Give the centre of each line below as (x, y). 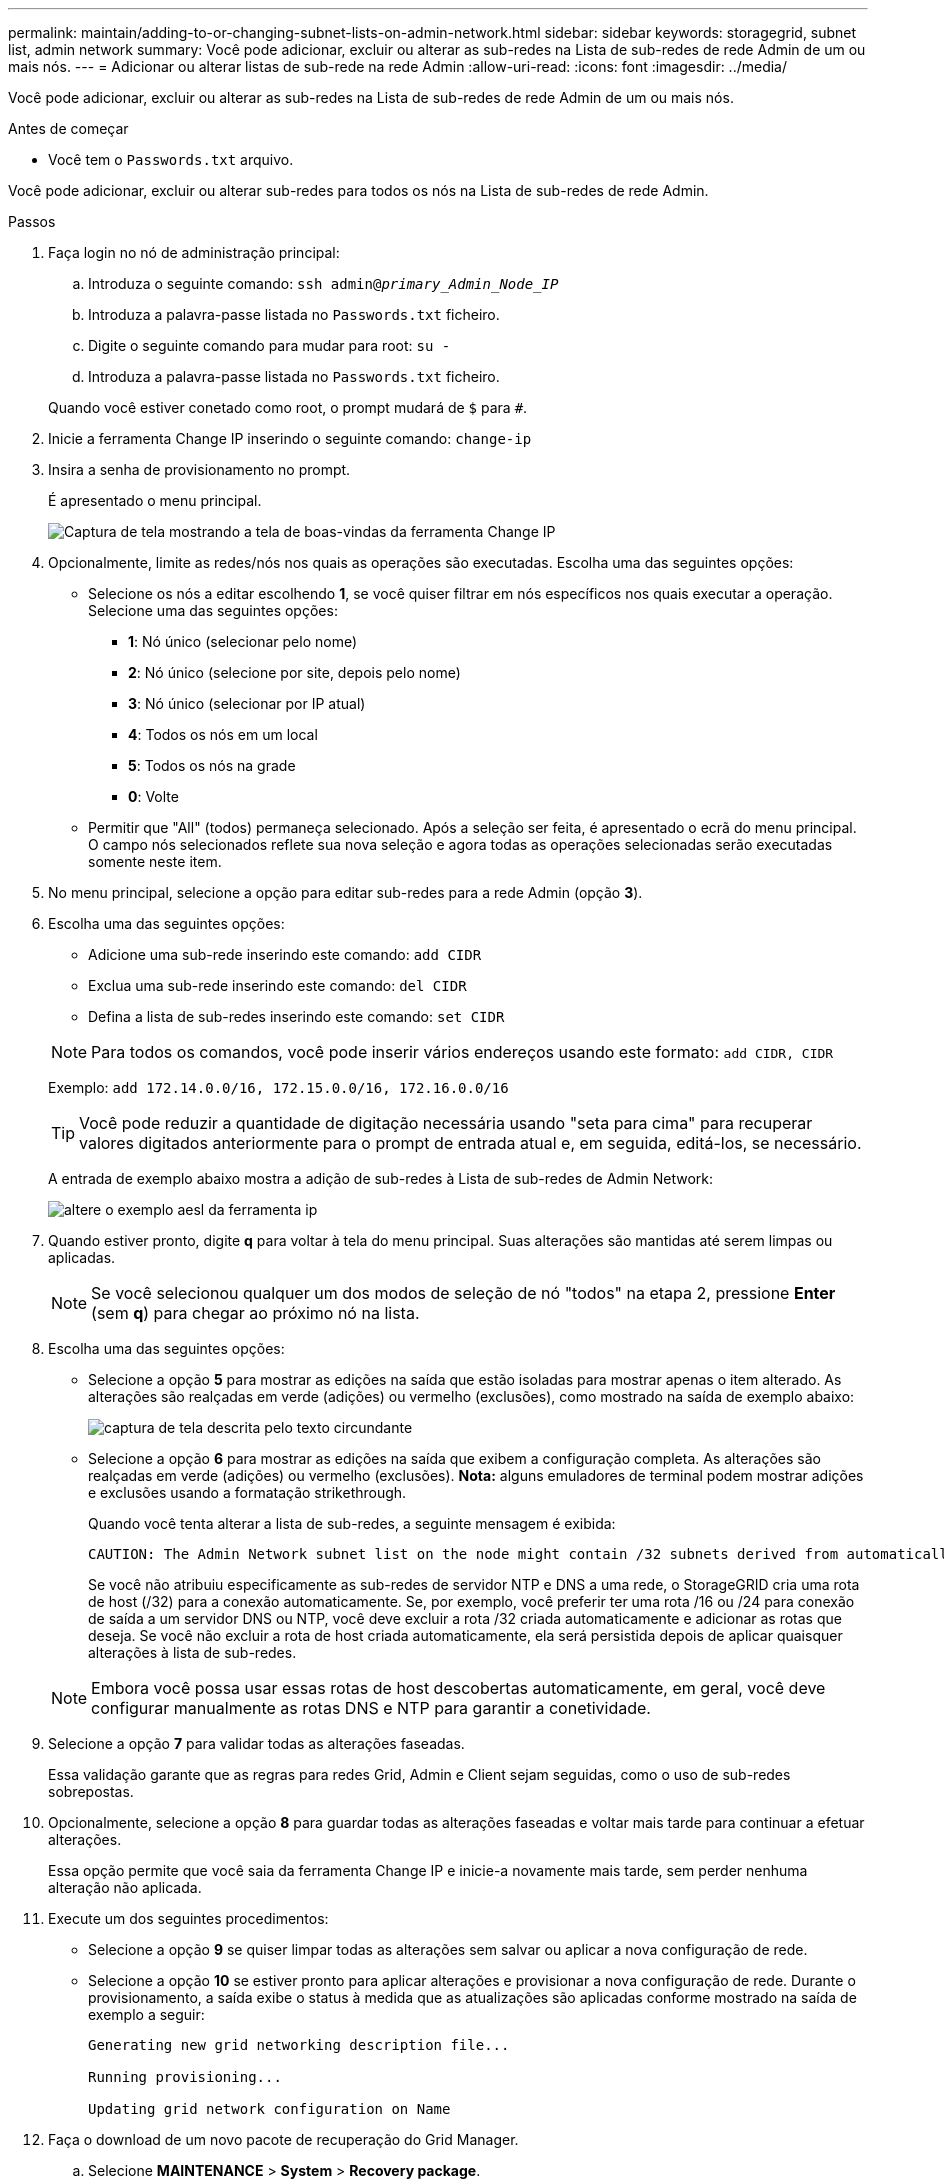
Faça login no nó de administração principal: (194, 252)
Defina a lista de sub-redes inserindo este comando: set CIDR (296, 1016)
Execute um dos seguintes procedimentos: (188, 1918)
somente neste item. (155, 861)
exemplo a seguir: (146, 2014)
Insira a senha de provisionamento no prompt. (199, 469)
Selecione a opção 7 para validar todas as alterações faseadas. (256, 1743)
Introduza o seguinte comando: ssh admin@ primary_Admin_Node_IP (323, 283)
